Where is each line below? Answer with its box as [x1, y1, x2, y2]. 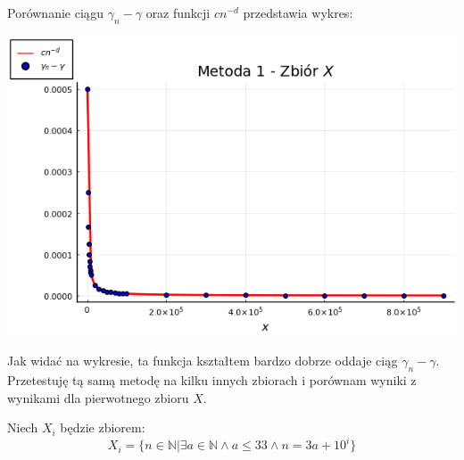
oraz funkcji [145, 4, 211, 21]
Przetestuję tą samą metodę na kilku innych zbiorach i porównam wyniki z [7, 371, 417, 390]
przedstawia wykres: [243, 4, 353, 21]
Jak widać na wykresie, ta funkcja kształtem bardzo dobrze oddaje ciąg [7, 351, 398, 370]
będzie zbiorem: [60, 418, 145, 437]
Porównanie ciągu [7, 4, 104, 21]
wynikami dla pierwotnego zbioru [7, 388, 189, 407]
